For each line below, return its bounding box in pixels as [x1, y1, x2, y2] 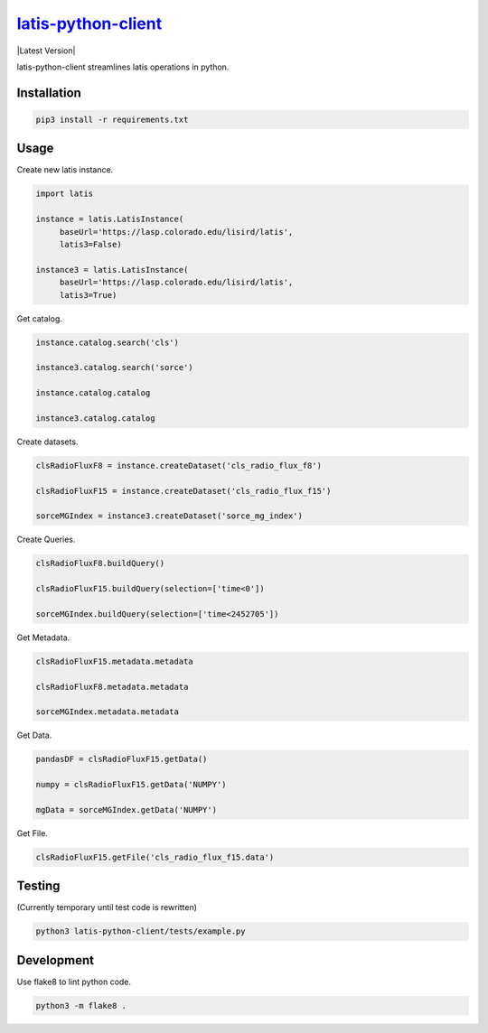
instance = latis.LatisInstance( [35, 214, 184, 225]
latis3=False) [59, 239, 122, 249]
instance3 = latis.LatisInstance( [35, 265, 189, 275]
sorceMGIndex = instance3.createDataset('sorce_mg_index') [35, 511, 303, 521]
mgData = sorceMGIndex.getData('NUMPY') [35, 805, 217, 814]
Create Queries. [16, 534, 76, 545]
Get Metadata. [16, 632, 70, 643]
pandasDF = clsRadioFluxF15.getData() [35, 754, 208, 765]
